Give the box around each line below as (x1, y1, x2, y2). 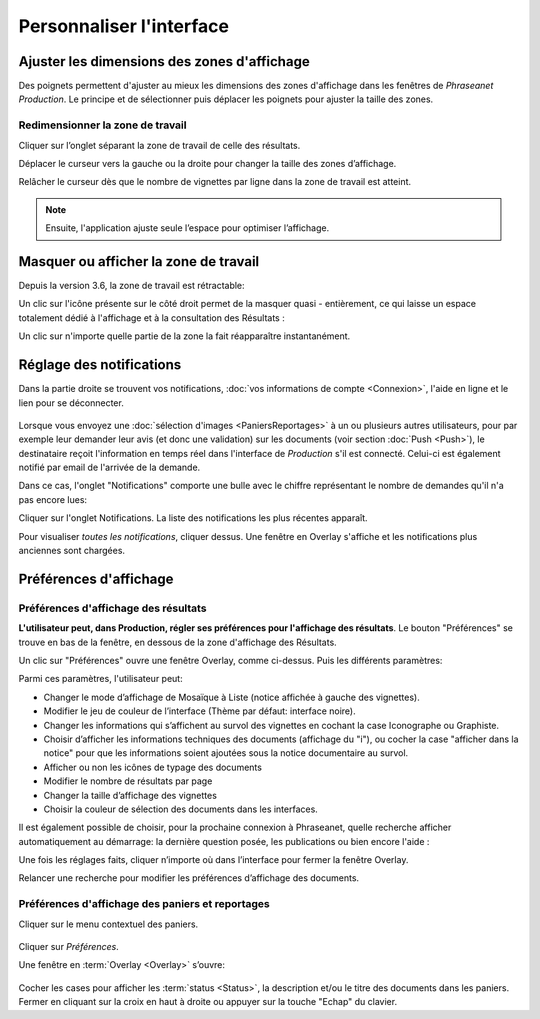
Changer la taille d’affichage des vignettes (43, 789, 217, 801)
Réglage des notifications (18, 356, 182, 374)
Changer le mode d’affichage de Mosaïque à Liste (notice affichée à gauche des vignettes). (43, 691, 420, 703)
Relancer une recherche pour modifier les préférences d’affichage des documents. (18, 872, 360, 884)
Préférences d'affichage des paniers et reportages (18, 897, 270, 911)
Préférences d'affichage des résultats (18, 601, 207, 615)
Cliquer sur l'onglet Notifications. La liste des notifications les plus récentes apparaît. (18, 512, 369, 524)
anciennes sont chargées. (18, 545, 125, 557)
